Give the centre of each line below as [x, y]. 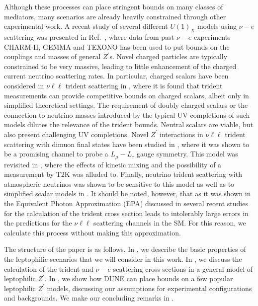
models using [217, 26]
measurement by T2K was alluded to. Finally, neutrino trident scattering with [123, 174]
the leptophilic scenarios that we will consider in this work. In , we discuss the [123, 259]
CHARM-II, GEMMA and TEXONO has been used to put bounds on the [117, 46]
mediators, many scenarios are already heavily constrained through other [115, 16]
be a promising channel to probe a [56, 154]
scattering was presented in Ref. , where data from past [89, 37]
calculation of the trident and [49, 268]
